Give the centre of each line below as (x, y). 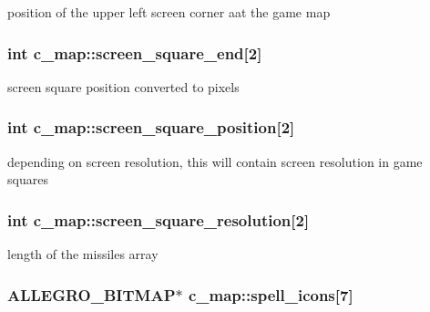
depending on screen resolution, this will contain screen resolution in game (215, 161)
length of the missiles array (83, 254)
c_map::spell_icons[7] (271, 294)
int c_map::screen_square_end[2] (135, 52)
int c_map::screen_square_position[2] (151, 127)
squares (28, 179)
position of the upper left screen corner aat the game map (169, 12)
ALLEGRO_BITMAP (92, 294)
